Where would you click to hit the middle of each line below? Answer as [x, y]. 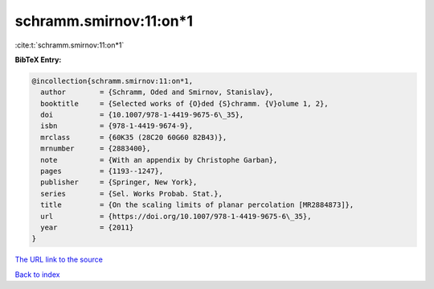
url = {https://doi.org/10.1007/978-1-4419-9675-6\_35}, [176, 216]
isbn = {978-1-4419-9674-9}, [117, 126]
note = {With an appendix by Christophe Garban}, [159, 160]
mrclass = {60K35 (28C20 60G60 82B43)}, [134, 137]
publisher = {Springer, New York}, [119, 182]
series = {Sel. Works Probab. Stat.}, [131, 194]
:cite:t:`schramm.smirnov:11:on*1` [70, 45]
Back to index [37, 275]
